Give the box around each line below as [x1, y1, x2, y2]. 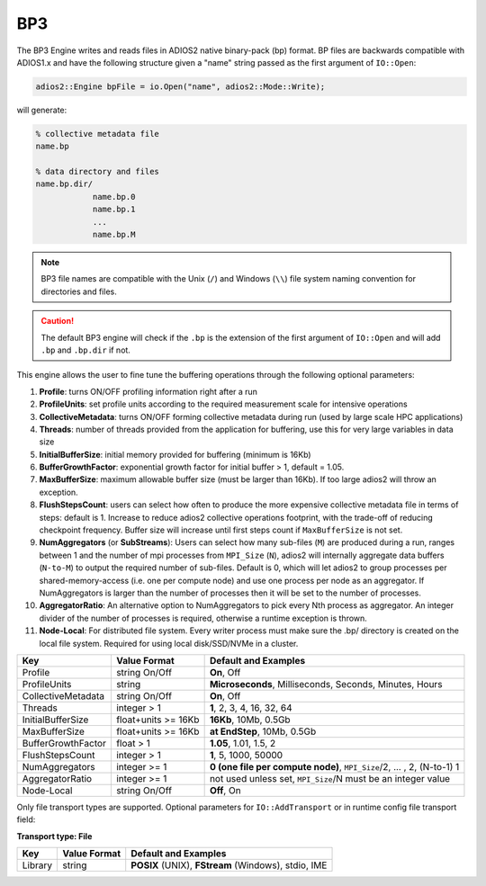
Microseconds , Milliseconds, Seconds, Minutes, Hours [209, 677, 443, 690]
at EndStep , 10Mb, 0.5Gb [209, 725, 317, 738]
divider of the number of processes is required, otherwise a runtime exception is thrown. [39, 613, 368, 623]
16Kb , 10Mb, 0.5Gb [209, 713, 292, 726]
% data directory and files [35, 166, 159, 177]
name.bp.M [92, 229, 136, 240]
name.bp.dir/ [35, 179, 94, 189]
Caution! [40, 316, 75, 327]
